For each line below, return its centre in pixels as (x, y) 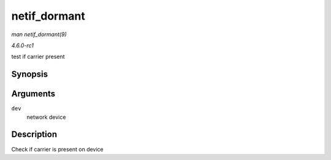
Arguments (33, 94)
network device (46, 117)
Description (34, 135)
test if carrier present (38, 57)
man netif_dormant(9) (39, 34)
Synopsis (30, 74)
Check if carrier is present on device (57, 149)
